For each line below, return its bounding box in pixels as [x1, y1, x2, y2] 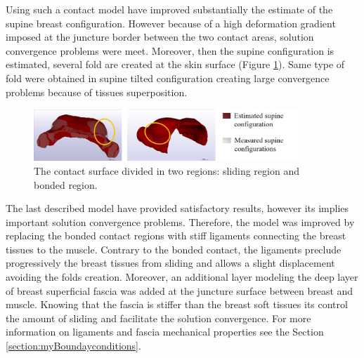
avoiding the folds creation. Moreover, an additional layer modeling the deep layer [6, 270, 358, 284]
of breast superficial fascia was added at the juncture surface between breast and [6, 283, 353, 298]
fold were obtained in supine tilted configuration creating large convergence [6, 70, 330, 85]
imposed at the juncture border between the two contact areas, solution [6, 29, 314, 44]
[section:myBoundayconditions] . [6, 338, 141, 353]
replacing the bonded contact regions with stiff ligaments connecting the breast [6, 228, 346, 243]
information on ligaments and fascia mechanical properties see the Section [6, 324, 324, 339]
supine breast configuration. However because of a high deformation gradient [6, 15, 336, 30]
